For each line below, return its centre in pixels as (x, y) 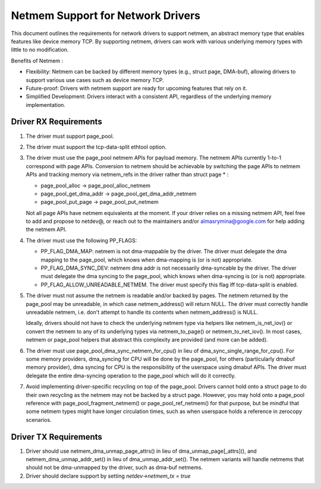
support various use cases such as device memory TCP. (95, 80)
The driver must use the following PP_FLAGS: (81, 240)
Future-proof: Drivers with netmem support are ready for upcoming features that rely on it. (137, 88)
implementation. (45, 105)
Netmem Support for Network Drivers (106, 15)
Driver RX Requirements (56, 122)
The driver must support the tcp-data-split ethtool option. (96, 147)
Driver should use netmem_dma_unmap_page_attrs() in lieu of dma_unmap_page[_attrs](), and (141, 451)
